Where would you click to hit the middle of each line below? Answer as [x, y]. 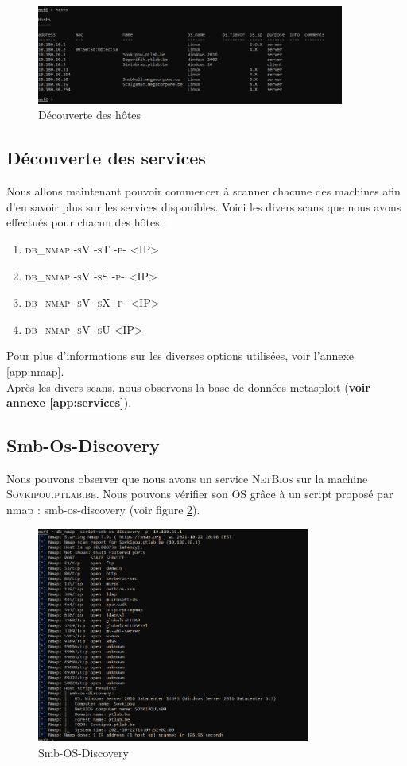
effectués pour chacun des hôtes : [87, 222]
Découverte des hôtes [90, 115]
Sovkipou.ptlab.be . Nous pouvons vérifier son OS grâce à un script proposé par [200, 494]
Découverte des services [106, 158]
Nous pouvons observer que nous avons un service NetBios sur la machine [187, 478]
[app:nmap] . [35, 371]
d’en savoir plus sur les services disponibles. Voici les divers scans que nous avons [204, 206]
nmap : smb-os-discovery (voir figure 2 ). [103, 510]
